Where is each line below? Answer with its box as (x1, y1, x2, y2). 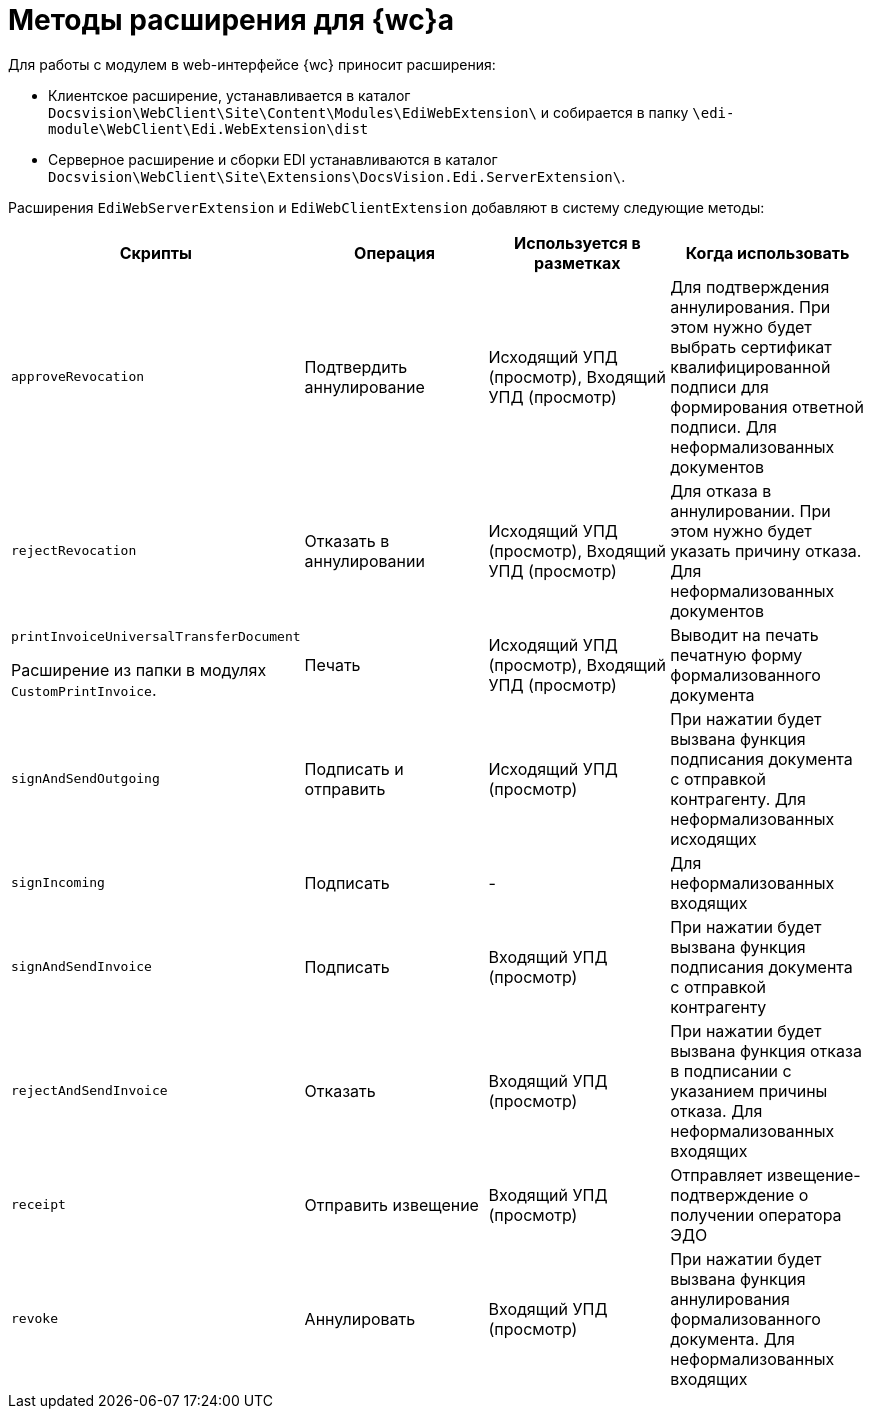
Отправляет (670, 1164, 763, 1185)
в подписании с (670, 1060, 792, 1081)
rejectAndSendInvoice (11, 1083, 168, 1099)
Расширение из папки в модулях (11, 660, 267, 681)
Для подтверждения (670, 276, 830, 297)
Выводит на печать (670, 624, 819, 645)
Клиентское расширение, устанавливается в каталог (48, 86, 411, 104)
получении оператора (670, 1204, 842, 1225)
